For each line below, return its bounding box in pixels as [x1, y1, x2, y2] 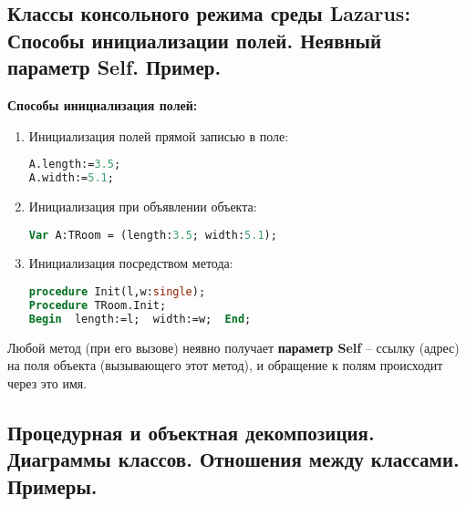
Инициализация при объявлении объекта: [28, 196, 257, 215]
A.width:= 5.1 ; [28, 171, 114, 185]
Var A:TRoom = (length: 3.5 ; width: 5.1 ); [28, 228, 277, 242]
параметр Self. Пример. [7, 53, 222, 81]
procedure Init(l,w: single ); [28, 284, 206, 298]
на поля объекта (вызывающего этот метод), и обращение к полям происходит [7, 356, 443, 375]
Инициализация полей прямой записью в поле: [28, 126, 289, 145]
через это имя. [7, 373, 88, 392]
